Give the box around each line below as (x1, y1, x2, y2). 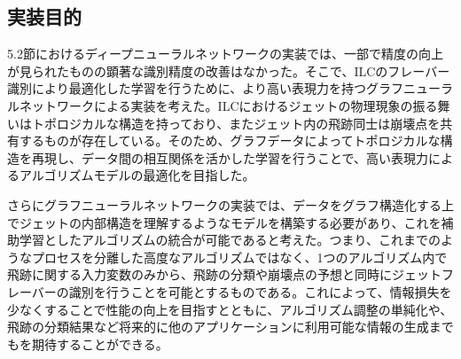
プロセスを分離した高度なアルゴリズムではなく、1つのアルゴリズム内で (31, 247, 448, 266)
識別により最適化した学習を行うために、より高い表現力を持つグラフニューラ (7, 79, 454, 98)
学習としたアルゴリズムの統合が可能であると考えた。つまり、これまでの (19, 230, 441, 249)
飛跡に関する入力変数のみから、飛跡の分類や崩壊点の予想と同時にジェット (7, 265, 441, 284)
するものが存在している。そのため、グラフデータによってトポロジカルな (19, 131, 441, 150)
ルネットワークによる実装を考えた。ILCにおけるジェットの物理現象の (7, 96, 413, 114)
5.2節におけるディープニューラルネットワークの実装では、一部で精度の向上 (7, 44, 444, 63)
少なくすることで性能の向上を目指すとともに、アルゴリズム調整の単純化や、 (7, 300, 453, 318)
